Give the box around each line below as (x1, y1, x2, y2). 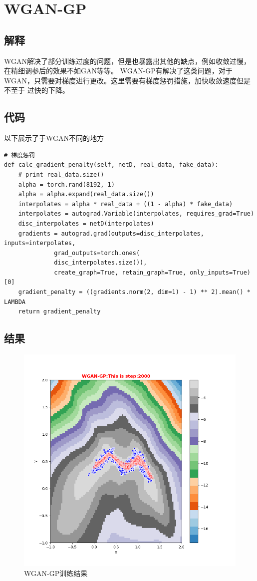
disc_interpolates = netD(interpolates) (18, 220, 154, 227)
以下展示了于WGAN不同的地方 (4, 133, 104, 143)
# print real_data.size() (18, 171, 104, 178)
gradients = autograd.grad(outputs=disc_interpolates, (18, 230, 204, 237)
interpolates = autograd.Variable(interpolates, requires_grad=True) (18, 210, 255, 218)
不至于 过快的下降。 (4, 85, 69, 95)
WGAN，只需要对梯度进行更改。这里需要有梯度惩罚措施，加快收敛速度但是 (4, 75, 251, 85)
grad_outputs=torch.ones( (54, 249, 140, 257)
